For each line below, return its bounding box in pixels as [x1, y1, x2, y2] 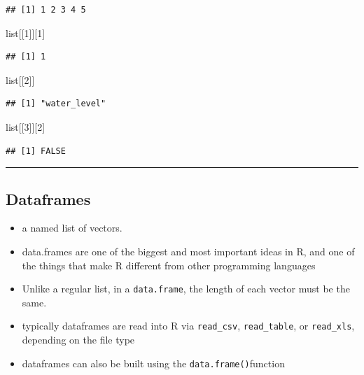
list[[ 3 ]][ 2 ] [6, 119, 45, 134]
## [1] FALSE [6, 146, 66, 156]
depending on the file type [22, 332, 135, 347]
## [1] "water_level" [6, 99, 106, 109]
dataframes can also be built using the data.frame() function [22, 355, 285, 370]
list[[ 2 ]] [6, 72, 35, 87]
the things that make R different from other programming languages [22, 257, 316, 272]
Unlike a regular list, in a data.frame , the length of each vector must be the [22, 281, 350, 296]
